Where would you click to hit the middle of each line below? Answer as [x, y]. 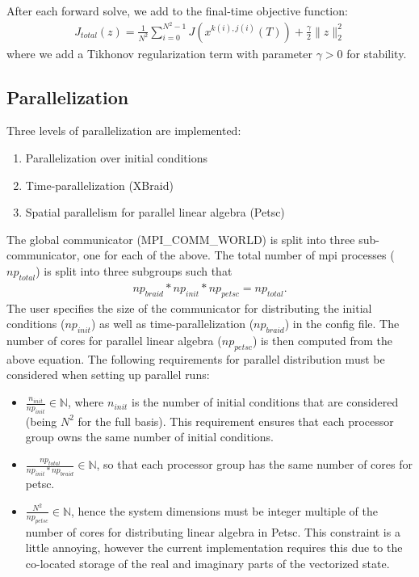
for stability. [377, 53]
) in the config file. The [342, 324]
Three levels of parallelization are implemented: [124, 131]
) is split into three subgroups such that [134, 271]
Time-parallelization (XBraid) [99, 185]
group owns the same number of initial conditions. [149, 437]
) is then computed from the [323, 341]
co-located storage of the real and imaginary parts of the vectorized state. [207, 563]
